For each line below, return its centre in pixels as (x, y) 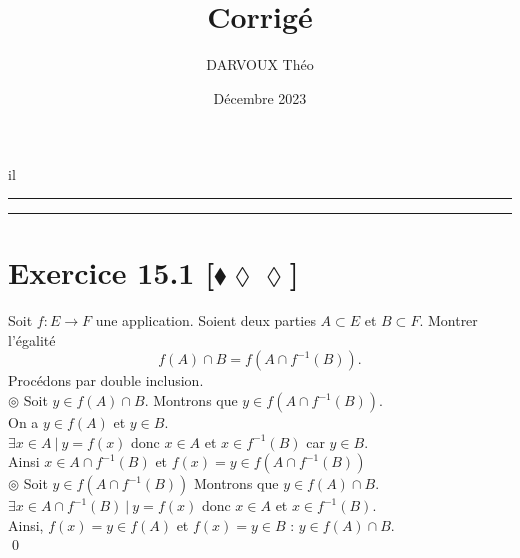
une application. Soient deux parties (205, 320)
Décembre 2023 (260, 97)
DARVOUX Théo (260, 64)
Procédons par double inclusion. (106, 380)
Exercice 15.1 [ (111, 272)
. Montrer (448, 320)
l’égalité (32, 339)
